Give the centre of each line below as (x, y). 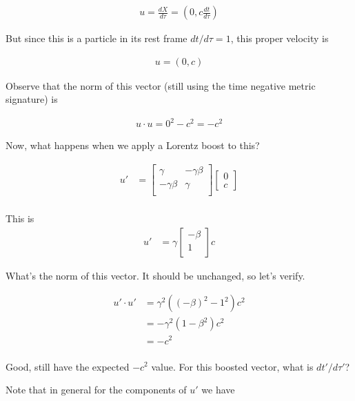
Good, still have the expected (68, 366)
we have (218, 390)
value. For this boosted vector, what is (232, 366)
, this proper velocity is (280, 38)
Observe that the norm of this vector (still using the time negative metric (161, 85)
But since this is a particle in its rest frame (97, 38)
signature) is (32, 99)
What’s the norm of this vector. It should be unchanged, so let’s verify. (155, 275)
